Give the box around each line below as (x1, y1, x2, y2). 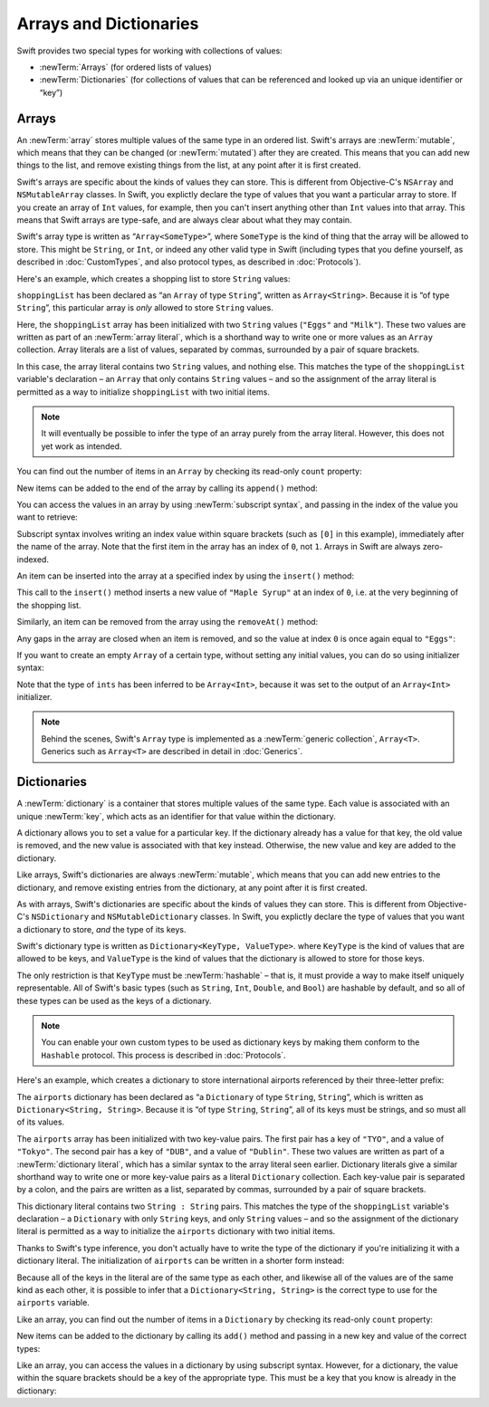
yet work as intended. (41, 440, 122, 452)
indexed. (16, 553, 50, 565)
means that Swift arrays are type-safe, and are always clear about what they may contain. (16, 214, 352, 225)
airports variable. (16, 1297, 90, 1308)
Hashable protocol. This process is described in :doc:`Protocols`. (41, 1049, 286, 1060)
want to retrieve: (16, 512, 79, 522)
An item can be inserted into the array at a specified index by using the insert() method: (16, 570, 355, 581)
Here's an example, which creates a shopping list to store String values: (16, 273, 291, 284)
